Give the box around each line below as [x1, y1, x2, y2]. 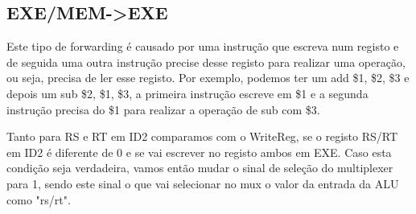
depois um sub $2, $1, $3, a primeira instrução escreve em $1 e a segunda [6, 84, 369, 101]
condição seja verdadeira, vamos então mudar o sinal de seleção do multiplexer [6, 159, 393, 176]
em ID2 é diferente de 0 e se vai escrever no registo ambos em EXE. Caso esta [6, 143, 392, 160]
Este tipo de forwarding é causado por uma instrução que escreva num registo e [6, 38, 399, 55]
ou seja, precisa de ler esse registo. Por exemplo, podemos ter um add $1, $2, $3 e [6, 69, 410, 86]
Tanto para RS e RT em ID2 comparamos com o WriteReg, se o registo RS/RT [6, 128, 398, 145]
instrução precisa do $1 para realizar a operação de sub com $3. [6, 101, 320, 117]
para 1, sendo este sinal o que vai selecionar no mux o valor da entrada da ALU [6, 175, 399, 191]
